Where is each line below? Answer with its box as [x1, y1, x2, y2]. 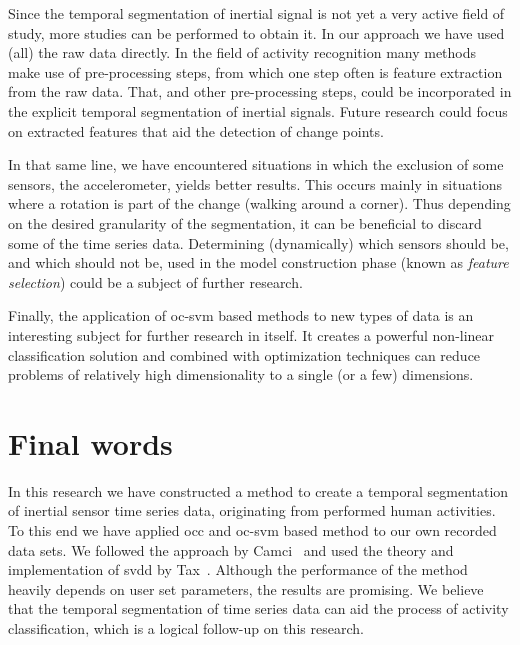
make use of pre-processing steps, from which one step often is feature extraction [8, 61, 503, 82]
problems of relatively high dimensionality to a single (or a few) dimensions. [8, 364, 474, 385]
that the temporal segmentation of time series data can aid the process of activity [8, 598, 509, 619]
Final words [8, 422, 173, 463]
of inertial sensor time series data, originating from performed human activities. [8, 500, 496, 521]
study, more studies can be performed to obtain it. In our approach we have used [8, 22, 505, 43]
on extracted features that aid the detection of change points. [8, 120, 384, 141]
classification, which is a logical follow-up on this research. [8, 617, 364, 638]
